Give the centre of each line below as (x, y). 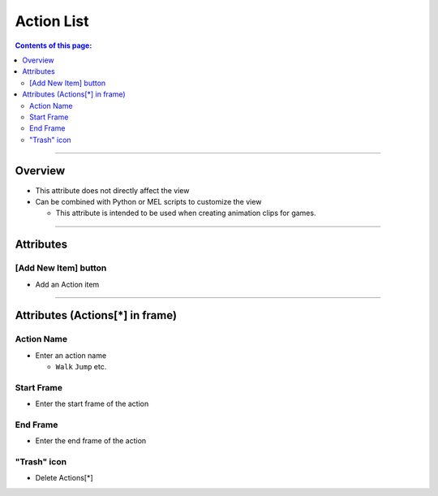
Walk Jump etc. (81, 367)
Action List (52, 21)
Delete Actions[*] (64, 478)
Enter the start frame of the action (92, 404)
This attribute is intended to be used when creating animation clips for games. (186, 213)
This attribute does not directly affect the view (112, 190)
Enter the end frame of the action (91, 441)
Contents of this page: (54, 45)
